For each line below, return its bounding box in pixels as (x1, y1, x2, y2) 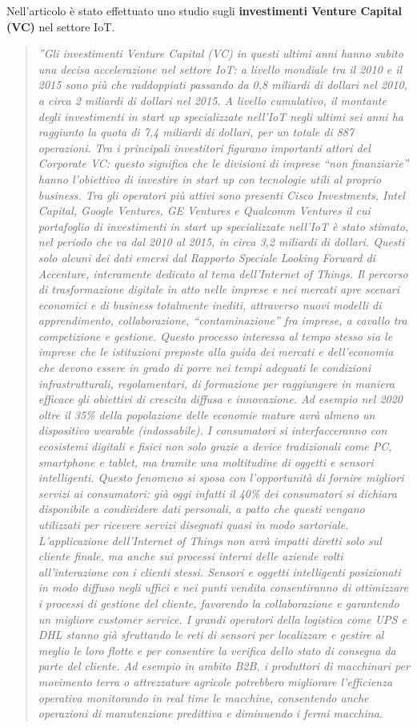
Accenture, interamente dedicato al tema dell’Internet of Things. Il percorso (38, 265, 408, 281)
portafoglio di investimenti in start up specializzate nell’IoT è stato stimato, (38, 217, 409, 234)
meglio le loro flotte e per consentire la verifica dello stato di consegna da (38, 641, 396, 658)
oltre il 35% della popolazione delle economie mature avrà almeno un (38, 406, 375, 423)
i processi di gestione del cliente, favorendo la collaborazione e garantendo (38, 594, 399, 611)
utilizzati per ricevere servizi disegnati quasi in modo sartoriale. (38, 516, 349, 532)
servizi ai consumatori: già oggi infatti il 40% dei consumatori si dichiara (38, 484, 397, 501)
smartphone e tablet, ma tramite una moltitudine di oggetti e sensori (38, 453, 374, 470)
